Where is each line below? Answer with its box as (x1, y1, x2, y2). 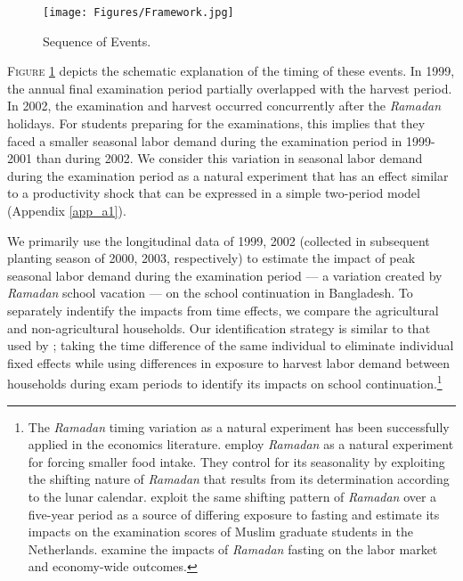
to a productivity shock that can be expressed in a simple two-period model (7, 184, 420, 202)
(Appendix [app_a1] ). (7, 201, 126, 219)
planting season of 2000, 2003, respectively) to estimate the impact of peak (7, 249, 416, 267)
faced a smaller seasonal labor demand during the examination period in (7, 131, 402, 150)
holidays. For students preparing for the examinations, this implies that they (7, 114, 426, 133)
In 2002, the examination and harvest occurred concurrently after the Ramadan (7, 96, 442, 115)
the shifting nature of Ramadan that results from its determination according (28, 470, 450, 488)
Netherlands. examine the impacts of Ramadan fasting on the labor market (28, 539, 438, 558)
